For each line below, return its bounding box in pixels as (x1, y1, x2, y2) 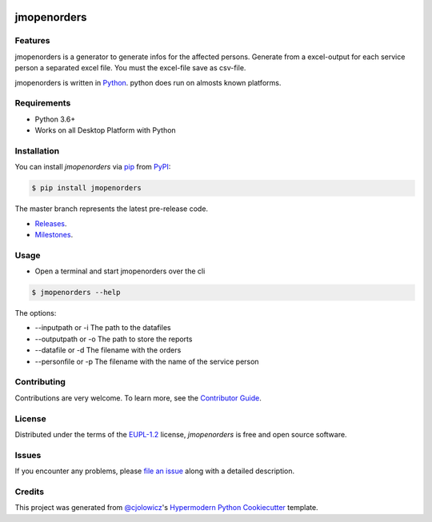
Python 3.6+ (34, 114, 76, 124)
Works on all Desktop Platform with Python (34, 126, 176, 135)
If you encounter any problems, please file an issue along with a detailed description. (14, 466, 295, 476)
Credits (14, 486, 44, 497)
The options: (14, 309, 57, 318)
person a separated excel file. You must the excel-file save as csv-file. (14, 63, 246, 73)
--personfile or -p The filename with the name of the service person (34, 357, 259, 366)
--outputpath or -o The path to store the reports (34, 334, 193, 344)
